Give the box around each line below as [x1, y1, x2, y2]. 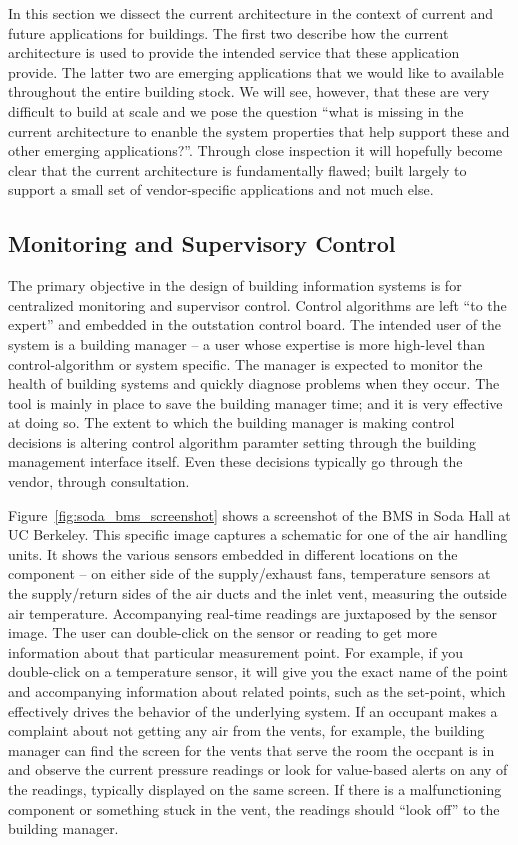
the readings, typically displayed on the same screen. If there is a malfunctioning [8, 778, 502, 799]
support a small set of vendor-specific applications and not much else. [8, 179, 434, 200]
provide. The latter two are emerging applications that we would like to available [8, 61, 504, 82]
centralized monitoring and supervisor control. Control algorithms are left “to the [8, 294, 507, 315]
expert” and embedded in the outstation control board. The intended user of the [8, 314, 502, 335]
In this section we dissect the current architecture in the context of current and [8, 3, 494, 23]
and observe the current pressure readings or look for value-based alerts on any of [8, 759, 508, 780]
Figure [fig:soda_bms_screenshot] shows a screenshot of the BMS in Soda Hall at [8, 504, 511, 525]
